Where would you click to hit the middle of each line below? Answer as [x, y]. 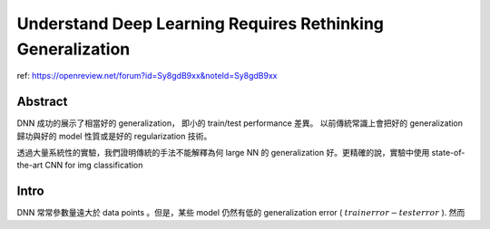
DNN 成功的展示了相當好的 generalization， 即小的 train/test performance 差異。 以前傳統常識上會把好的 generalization [240, 123]
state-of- [448, 153]
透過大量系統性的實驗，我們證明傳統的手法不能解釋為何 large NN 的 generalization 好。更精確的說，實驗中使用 [223, 153]
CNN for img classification [94, 165]
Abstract [42, 102]
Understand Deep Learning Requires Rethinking [201, 24]
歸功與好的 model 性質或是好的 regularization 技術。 [114, 136]
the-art [30, 165]
